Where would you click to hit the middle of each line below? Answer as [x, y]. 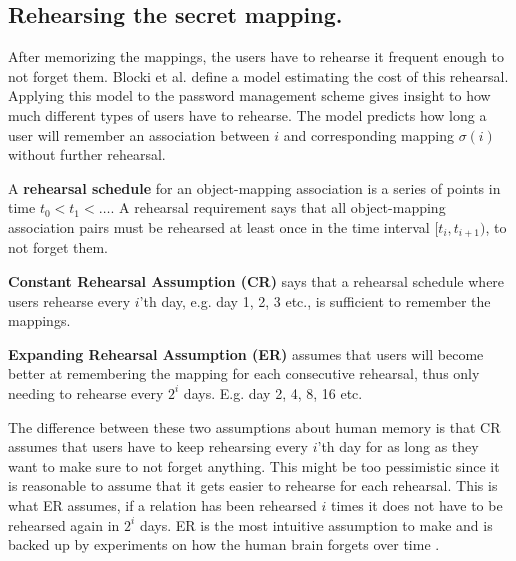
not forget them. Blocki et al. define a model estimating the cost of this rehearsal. [258, 75]
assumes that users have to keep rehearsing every [158, 446]
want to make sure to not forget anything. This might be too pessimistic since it [254, 465]
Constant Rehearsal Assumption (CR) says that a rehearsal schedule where [256, 281]
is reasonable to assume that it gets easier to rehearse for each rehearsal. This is [253, 485]
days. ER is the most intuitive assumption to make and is [316, 524]
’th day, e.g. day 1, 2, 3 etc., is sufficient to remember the [315, 300]
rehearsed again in [64, 524]
